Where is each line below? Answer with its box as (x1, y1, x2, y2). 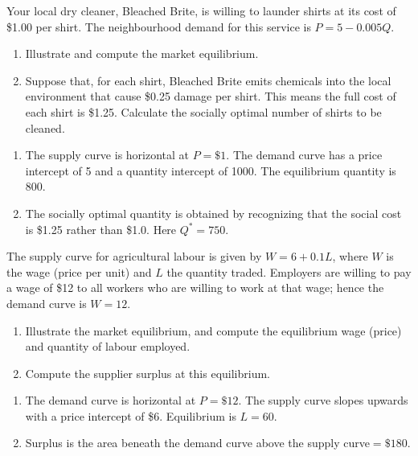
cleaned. (25, 119, 65, 136)
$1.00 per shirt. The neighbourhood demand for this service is (6, 18, 311, 35)
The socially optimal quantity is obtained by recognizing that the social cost (25, 204, 402, 221)
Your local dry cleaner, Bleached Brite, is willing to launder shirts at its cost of (6, 2, 396, 18)
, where (332, 248, 368, 265)
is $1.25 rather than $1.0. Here (25, 220, 177, 237)
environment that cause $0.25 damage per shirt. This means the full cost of (25, 88, 396, 105)
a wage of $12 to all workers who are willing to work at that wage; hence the (6, 279, 384, 296)
